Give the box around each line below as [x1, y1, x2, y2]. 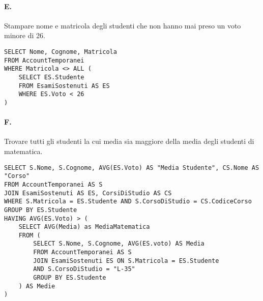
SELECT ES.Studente [18, 73, 84, 81]
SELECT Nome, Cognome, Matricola [4, 48, 117, 55]
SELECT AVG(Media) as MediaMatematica [18, 223, 150, 231]
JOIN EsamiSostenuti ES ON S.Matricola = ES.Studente [33, 257, 219, 264]
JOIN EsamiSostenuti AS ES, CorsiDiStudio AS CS [4, 189, 172, 197]
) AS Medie [18, 282, 55, 290]
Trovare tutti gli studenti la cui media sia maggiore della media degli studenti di [4, 136, 254, 146]
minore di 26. [4, 30, 45, 41]
